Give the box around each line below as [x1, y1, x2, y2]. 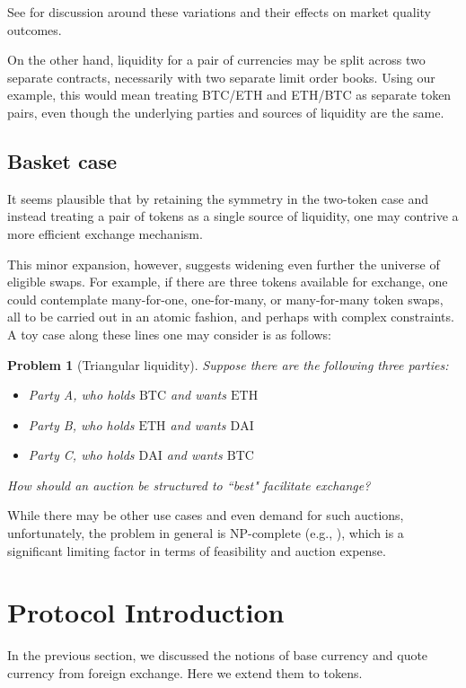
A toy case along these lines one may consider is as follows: [7, 324, 332, 343]
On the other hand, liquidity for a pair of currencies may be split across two [7, 50, 426, 69]
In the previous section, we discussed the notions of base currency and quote [7, 646, 428, 665]
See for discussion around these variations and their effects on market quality [7, 3, 431, 21]
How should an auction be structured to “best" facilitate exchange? [7, 475, 371, 494]
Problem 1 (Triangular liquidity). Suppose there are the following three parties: [7, 355, 449, 374]
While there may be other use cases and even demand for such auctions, [7, 506, 404, 525]
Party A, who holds [28, 385, 135, 404]
